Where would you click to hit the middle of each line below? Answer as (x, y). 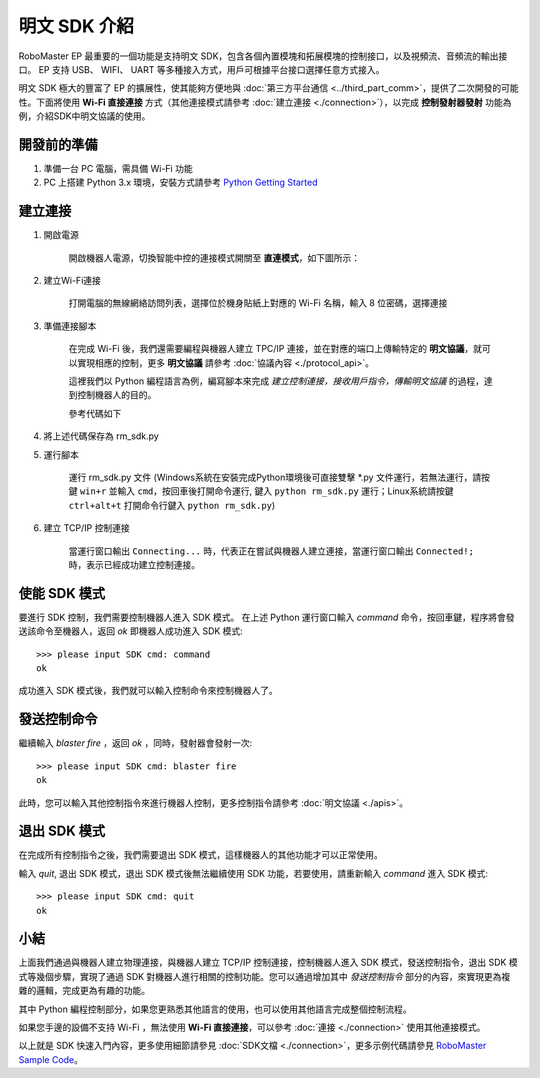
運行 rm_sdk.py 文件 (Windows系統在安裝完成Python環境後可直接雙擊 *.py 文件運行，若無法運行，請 (275, 477)
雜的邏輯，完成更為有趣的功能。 (84, 991)
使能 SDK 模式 (61, 593)
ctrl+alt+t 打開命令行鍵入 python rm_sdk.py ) (172, 505)
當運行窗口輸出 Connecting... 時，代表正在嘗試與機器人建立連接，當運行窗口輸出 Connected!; (271, 551)
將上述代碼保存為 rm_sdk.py (101, 436)
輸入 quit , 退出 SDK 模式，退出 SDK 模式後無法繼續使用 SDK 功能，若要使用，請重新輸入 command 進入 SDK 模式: (253, 873)
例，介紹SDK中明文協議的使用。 (84, 116)
